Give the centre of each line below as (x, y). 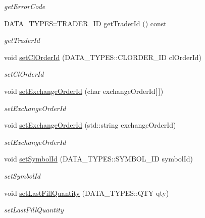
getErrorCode (25, 6)
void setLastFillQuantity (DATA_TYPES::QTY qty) (87, 193)
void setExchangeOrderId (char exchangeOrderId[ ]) (84, 91)
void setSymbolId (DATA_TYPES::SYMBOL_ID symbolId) (98, 159)
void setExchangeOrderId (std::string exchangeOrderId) (90, 125)
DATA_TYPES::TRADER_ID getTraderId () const (85, 23)
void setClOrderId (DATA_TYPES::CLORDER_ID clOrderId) (103, 57)
